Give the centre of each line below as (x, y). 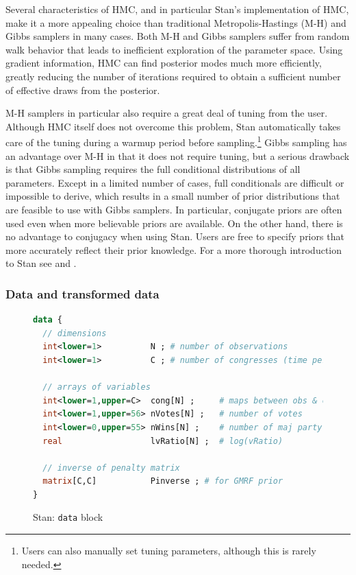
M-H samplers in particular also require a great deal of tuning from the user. (167, 113)
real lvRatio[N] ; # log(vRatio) (163, 441)
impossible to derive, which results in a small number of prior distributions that (173, 196)
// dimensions (75, 333)
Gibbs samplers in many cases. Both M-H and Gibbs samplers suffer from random (178, 36)
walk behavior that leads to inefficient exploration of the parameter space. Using (174, 49)
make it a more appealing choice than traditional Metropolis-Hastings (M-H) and (176, 22)
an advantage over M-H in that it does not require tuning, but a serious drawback (178, 155)
